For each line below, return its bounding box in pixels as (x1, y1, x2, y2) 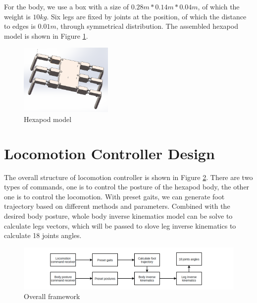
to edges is (4, 21, 36, 31)
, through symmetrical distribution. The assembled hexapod (56, 21, 238, 31)
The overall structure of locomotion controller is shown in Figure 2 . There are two (4, 172, 253, 182)
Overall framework (24, 291, 80, 302)
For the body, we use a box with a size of (4, 1, 129, 11)
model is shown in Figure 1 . (4, 30, 88, 41)
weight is (4, 11, 31, 21)
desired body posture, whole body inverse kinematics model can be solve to (4, 211, 233, 221)
